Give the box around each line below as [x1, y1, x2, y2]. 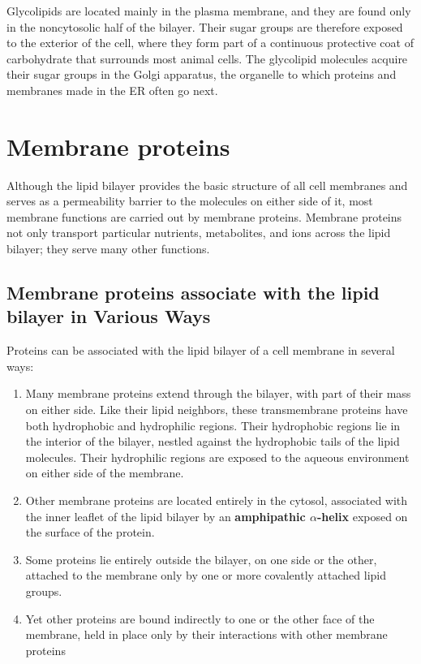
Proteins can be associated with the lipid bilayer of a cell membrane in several [6, 342, 395, 359]
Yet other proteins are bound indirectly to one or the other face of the [25, 610, 375, 627]
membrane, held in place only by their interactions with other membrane [25, 626, 388, 643]
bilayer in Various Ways [6, 304, 211, 329]
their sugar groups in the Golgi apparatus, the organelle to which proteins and [6, 66, 397, 83]
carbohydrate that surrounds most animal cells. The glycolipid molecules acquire [6, 50, 408, 67]
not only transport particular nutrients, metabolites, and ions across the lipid [6, 224, 391, 241]
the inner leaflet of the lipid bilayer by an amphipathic [25, 507, 306, 524]
